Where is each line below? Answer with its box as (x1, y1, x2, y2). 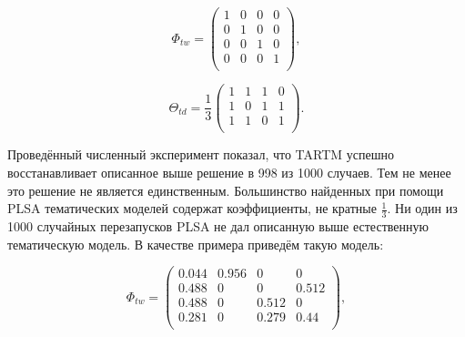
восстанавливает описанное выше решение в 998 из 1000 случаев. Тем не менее (7, 163, 451, 181)
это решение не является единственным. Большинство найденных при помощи (7, 180, 444, 199)
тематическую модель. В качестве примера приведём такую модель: (7, 234, 384, 253)
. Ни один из (387, 199, 458, 218)
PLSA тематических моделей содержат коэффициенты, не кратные (7, 199, 377, 218)
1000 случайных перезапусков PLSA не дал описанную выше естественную (7, 217, 429, 236)
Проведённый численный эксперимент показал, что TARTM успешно (7, 145, 394, 164)
